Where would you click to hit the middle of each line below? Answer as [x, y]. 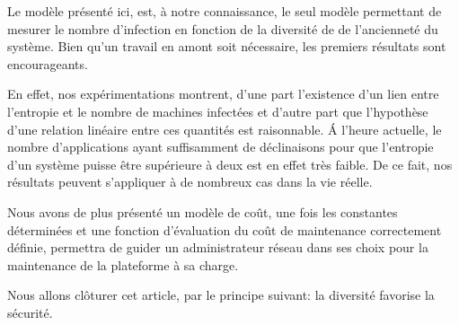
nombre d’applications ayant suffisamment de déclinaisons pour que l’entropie [221, 147]
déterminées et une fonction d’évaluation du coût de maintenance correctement [225, 229]
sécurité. [30, 312]
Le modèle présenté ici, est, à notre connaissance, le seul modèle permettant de [225, 11]
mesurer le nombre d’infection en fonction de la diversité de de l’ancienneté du [223, 28]
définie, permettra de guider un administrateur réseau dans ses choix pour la [218, 247]
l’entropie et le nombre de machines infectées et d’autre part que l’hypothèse [218, 111]
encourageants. [48, 63]
